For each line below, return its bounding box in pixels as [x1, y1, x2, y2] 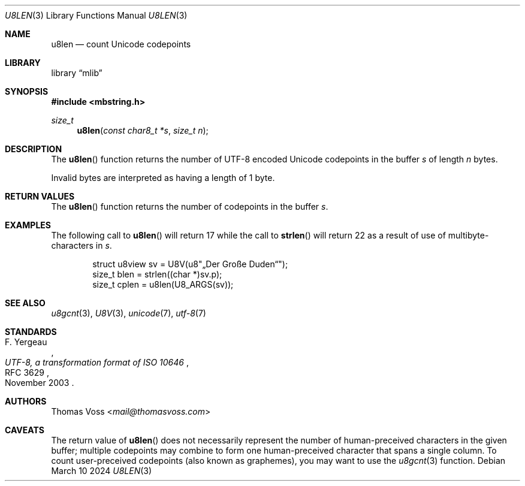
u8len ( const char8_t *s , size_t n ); [77, 125, 209, 135]
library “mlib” [51, 68, 102, 78]
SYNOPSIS [5, 86, 49, 96]
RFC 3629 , [5, 367, 49, 378]
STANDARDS [5, 327, 57, 337]
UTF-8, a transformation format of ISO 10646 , [5, 357, 189, 367]
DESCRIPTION [5, 144, 62, 154]
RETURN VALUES [5, 191, 75, 201]
